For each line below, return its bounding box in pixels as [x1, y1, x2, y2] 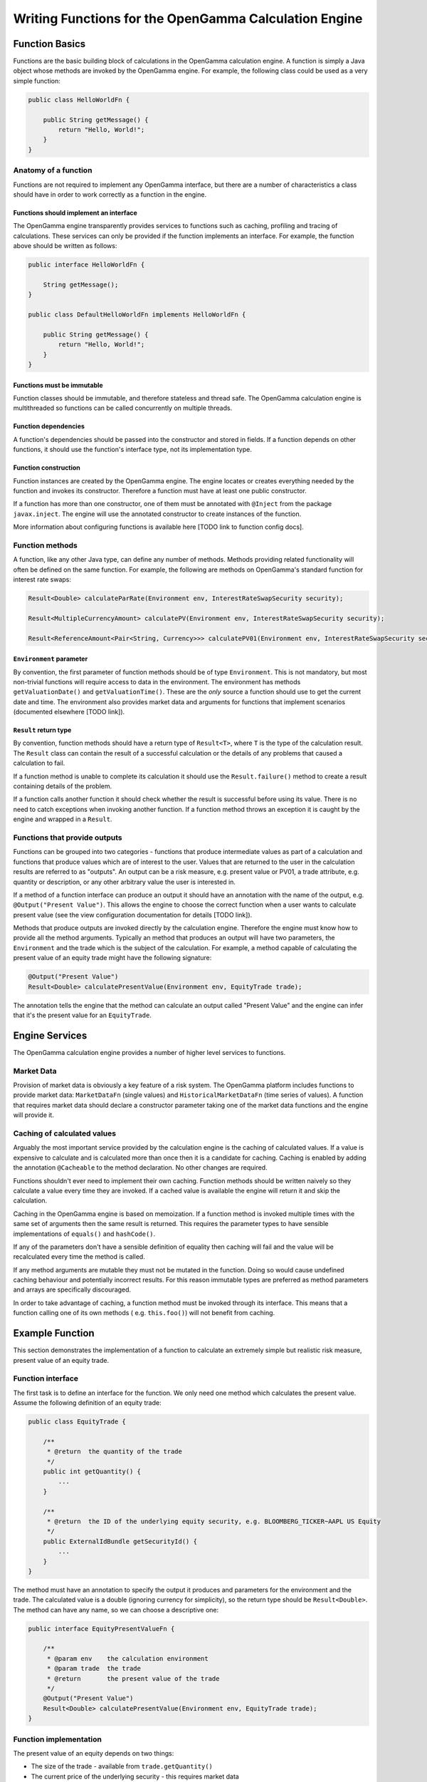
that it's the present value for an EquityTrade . [13, 1011, 152, 1019]
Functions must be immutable [13, 381, 103, 389]
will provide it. [13, 1111, 55, 1119]
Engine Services [13, 1029, 88, 1041]
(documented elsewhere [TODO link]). [13, 708, 125, 716]
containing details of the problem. [13, 782, 112, 790]
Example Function [13, 1327, 95, 1339]
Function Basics [13, 38, 86, 50]
